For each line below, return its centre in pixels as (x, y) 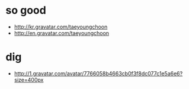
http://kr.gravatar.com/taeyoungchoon (61, 27)
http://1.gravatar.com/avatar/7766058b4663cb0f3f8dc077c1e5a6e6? (98, 73)
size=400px (29, 80)
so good (26, 10)
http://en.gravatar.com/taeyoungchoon (62, 33)
